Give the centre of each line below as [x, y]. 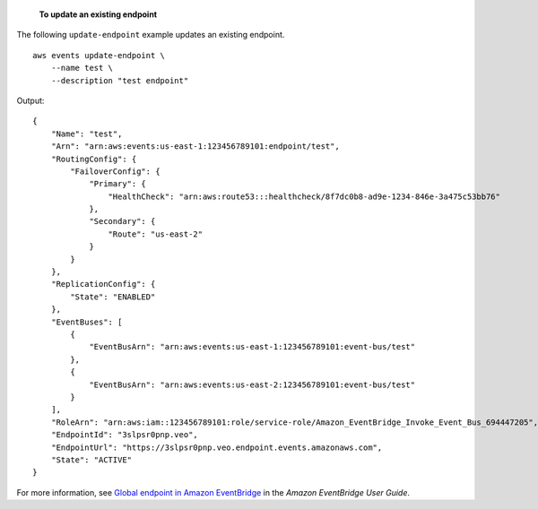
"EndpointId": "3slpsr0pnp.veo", [125, 435]
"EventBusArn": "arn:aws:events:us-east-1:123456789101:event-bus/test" [252, 347]
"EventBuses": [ [87, 322]
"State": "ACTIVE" [91, 460]
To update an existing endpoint [98, 14]
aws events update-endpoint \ [99, 55]
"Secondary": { [122, 221]
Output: [30, 100]
